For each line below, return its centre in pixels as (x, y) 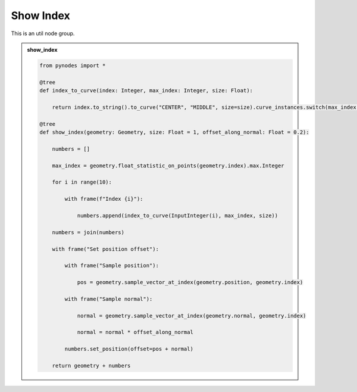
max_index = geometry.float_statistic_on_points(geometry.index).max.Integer (168, 166)
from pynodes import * (73, 65)
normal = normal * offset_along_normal (135, 332)
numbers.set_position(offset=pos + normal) (129, 349)
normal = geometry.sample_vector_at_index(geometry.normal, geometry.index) (192, 315)
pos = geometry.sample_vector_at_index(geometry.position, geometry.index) (190, 282)
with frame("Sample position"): (112, 266)
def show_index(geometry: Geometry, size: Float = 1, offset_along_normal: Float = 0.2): (174, 132)
